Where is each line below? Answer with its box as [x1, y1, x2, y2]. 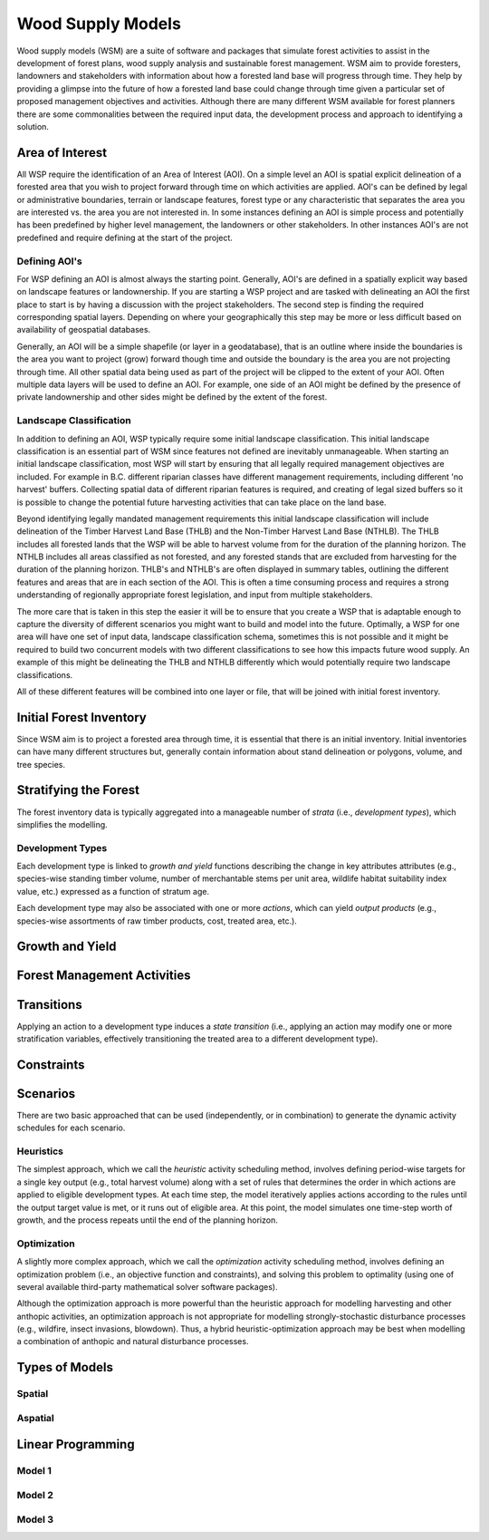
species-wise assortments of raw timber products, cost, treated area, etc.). [16, 915, 298, 926]
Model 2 [16, 1488, 53, 1501]
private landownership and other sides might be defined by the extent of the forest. [16, 392, 328, 402]
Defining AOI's [16, 255, 82, 267]
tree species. [16, 759, 65, 770]
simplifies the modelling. [16, 818, 108, 829]
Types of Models [16, 1360, 113, 1375]
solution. [16, 121, 50, 131]
